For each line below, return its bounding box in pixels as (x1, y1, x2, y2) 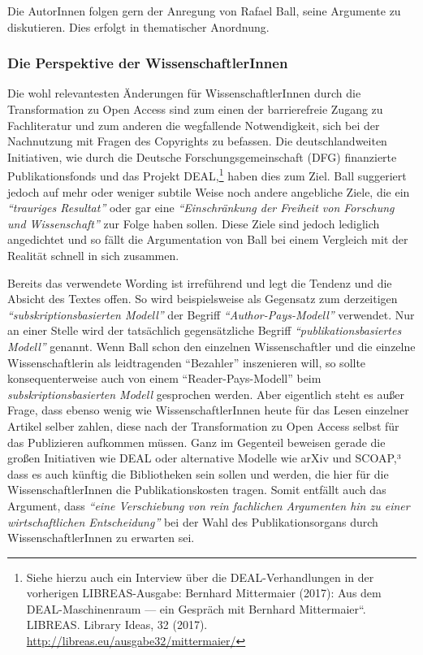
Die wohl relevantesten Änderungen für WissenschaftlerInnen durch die (7, 85, 361, 102)
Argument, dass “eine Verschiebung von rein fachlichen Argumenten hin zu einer (7, 497, 410, 514)
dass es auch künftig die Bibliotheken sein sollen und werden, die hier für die (7, 465, 389, 482)
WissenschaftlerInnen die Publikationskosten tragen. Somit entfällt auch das (7, 481, 386, 498)
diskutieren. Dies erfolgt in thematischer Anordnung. (7, 18, 270, 35)
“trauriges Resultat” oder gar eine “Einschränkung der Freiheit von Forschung (7, 199, 395, 216)
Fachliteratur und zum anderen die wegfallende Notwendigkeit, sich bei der (7, 116, 380, 133)
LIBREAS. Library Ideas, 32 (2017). (26, 616, 208, 633)
